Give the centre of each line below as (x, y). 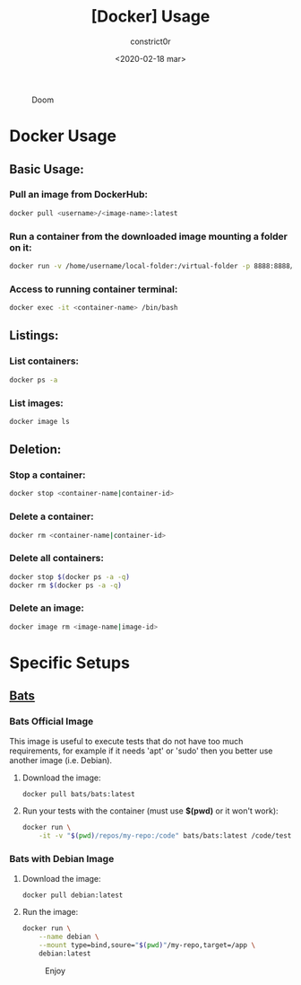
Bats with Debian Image (62, 859)
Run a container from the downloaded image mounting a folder (149, 236)
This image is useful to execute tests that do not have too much (126, 741)
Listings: (34, 335)
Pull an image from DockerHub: (78, 195)
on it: (21, 247)
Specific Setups (69, 663)
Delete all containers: (57, 558)
